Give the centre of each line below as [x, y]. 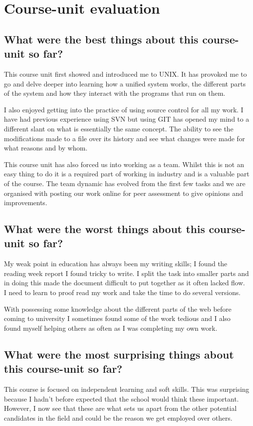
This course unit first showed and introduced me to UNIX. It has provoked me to [126, 74]
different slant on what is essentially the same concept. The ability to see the [119, 128]
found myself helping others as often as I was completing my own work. [111, 328]
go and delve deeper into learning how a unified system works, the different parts [125, 83]
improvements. [26, 202]
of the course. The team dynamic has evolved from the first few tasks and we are [125, 183]
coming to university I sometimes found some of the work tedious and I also [117, 318]
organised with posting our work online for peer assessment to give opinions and [124, 193]
